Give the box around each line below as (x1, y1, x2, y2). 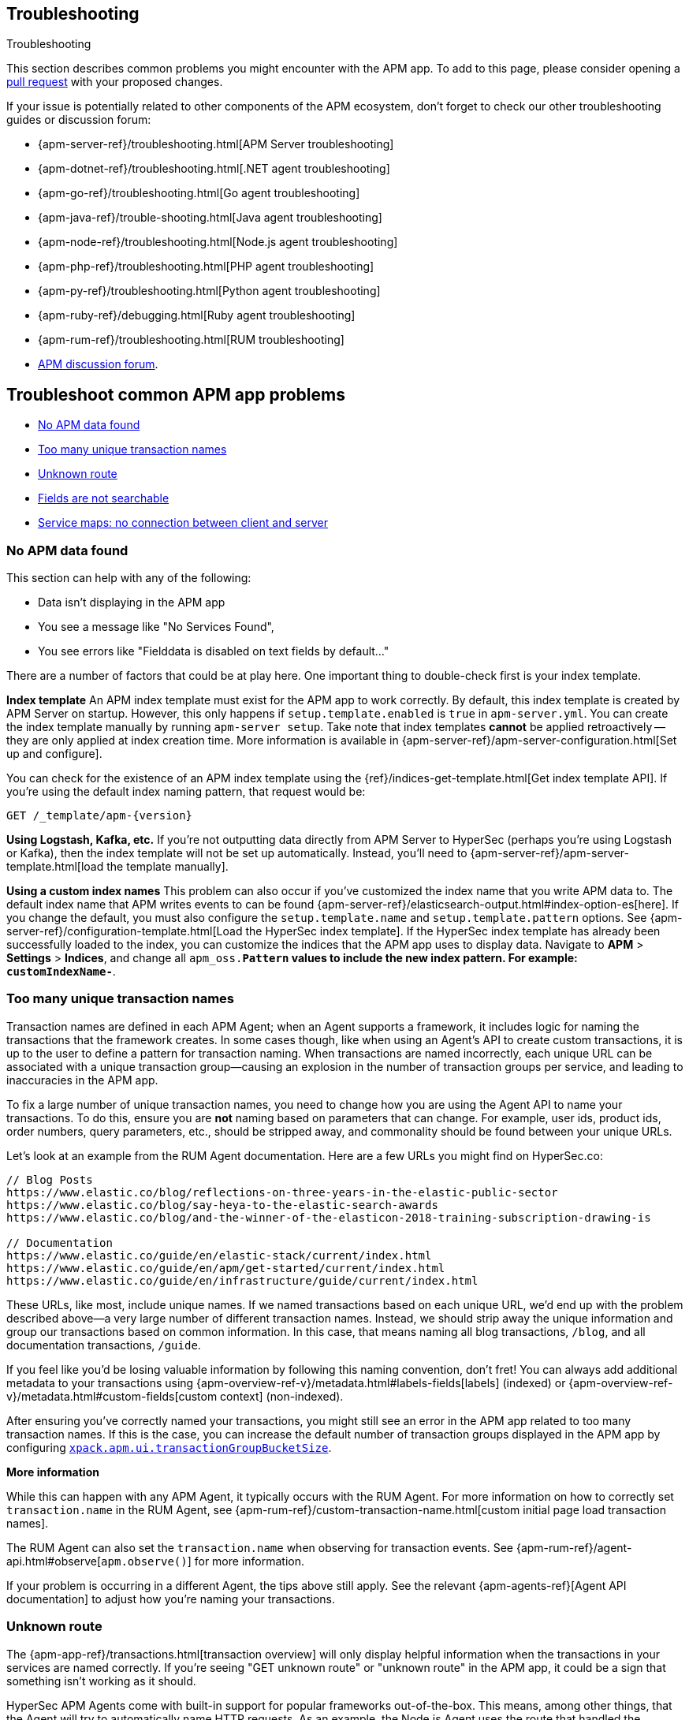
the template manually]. (106, 860, 229, 874)
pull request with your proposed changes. (6, 75, 223, 89)
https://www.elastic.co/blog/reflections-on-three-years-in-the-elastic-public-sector (6, 1185, 558, 1199)
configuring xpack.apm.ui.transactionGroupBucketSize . (6, 1440, 332, 1454)
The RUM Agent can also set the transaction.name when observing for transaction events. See (6, 1540, 514, 1554)
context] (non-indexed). (220, 1389, 344, 1403)
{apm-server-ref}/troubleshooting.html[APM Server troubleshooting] (38, 137, 394, 151)
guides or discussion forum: (6, 113, 151, 127)
